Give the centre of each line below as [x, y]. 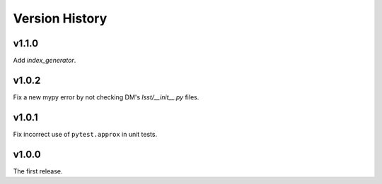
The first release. [38, 171]
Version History [60, 18]
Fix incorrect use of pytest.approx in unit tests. [85, 134]
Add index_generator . [45, 61]
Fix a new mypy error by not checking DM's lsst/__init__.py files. [106, 97]
